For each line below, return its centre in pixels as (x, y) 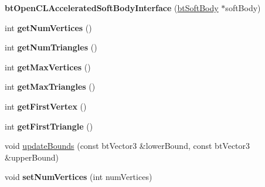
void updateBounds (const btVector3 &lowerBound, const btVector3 (128, 146)
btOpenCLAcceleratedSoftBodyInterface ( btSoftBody (112, 8)
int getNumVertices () (48, 27)
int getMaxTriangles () (50, 86)
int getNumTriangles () (51, 47)
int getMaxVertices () (48, 67)
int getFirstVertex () (46, 106)
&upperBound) (32, 157)
